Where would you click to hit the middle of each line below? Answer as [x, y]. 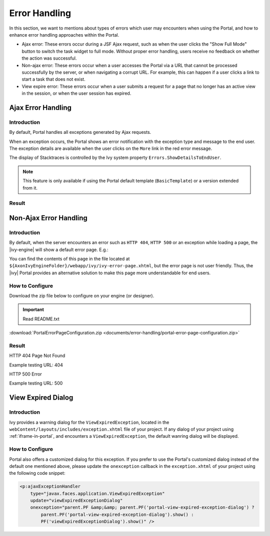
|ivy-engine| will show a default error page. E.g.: [59, 249]
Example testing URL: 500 [36, 383]
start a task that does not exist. [53, 79]
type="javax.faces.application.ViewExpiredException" [97, 493]
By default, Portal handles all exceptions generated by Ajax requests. [80, 132]
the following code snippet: [37, 473]
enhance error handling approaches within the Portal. [64, 35]
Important [33, 310]
